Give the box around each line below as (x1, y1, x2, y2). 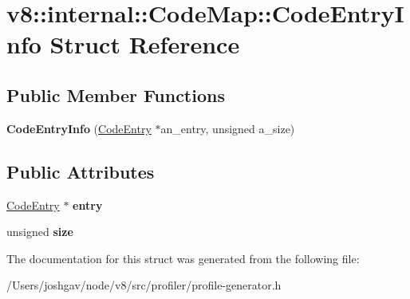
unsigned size (6, 223, 73, 240)
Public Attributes (6, 159, 155, 183)
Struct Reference (49, 28, 240, 61)
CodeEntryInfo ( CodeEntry (6, 120, 152, 136)
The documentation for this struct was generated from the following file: (6, 250, 360, 266)
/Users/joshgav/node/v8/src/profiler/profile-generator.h (6, 277, 282, 293)
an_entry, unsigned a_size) (160, 120, 295, 136)
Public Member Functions (6, 82, 225, 107)
